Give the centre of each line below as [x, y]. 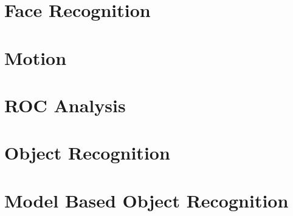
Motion [36, 57]
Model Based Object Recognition [146, 200]
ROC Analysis [65, 105]
